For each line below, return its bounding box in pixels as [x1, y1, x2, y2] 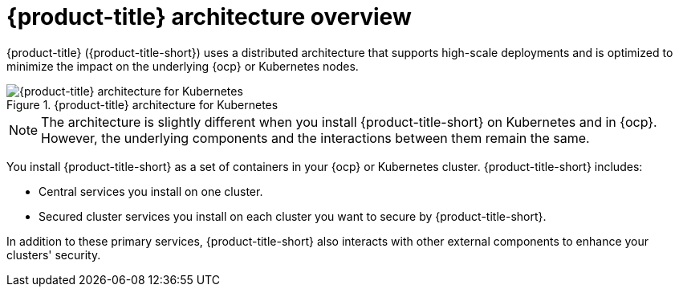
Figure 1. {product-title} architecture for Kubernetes [6, 97, 279, 112]
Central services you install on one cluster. [39, 184, 263, 198]
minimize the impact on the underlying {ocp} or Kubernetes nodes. [6, 59, 359, 73]
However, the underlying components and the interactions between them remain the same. [41, 129, 590, 146]
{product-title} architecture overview [6, 3, 412, 31]
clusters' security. [6, 247, 101, 262]
